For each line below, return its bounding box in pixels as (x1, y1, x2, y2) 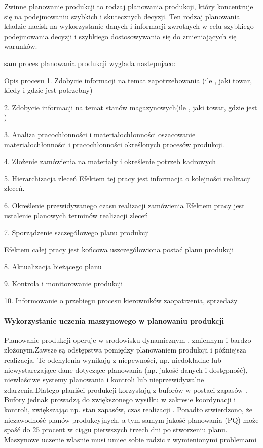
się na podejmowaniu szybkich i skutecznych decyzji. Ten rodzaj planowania (4, 11, 240, 21)
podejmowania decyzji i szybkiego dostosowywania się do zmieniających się (4, 30, 237, 41)
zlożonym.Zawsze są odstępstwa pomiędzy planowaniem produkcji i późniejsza (4, 344, 246, 355)
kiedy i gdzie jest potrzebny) (4, 85, 93, 95)
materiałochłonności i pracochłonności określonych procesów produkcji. (4, 139, 224, 149)
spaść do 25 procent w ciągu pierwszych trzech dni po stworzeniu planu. (4, 424, 228, 435)
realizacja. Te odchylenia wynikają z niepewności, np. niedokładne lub (4, 355, 221, 365)
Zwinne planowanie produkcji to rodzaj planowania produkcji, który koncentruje (4, 1, 253, 11)
